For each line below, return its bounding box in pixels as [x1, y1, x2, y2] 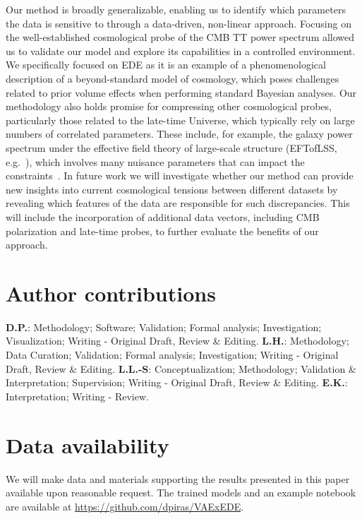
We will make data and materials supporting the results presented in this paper [6, 471, 350, 486]
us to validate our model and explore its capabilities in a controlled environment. [6, 43, 356, 58]
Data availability [6, 430, 169, 459]
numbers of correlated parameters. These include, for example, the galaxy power [6, 126, 353, 141]
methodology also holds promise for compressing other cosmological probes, [6, 99, 332, 114]
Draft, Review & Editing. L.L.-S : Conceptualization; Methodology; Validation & [6, 361, 356, 376]
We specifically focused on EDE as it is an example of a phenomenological [6, 57, 326, 72]
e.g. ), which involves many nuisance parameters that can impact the [6, 154, 305, 169]
